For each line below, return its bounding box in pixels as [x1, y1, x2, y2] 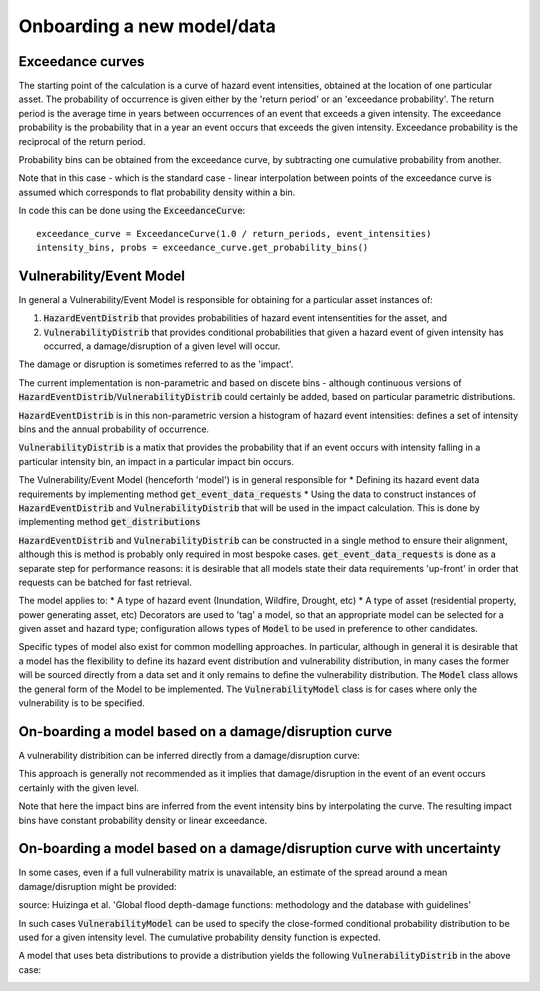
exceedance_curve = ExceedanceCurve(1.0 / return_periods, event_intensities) [36, 228, 432, 239]
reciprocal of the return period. [18, 135, 146, 147]
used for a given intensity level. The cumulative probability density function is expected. [18, 931, 381, 943]
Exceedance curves [18, 53, 145, 70]
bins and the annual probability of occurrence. [18, 423, 210, 435]
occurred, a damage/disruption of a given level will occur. [43, 340, 281, 352]
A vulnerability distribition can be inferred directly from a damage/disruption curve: [18, 749, 360, 761]
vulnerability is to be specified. [18, 697, 145, 709]
